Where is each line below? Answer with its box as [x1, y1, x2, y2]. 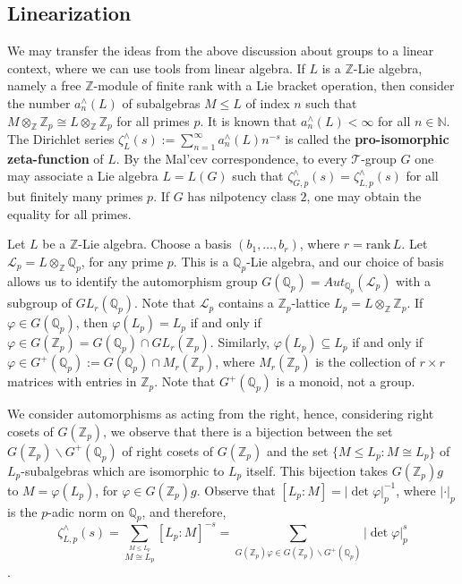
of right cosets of [122, 441, 214, 460]
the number [7, 93, 71, 112]
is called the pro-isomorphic [285, 130, 449, 148]
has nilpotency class [187, 187, 296, 206]
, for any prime [81, 252, 164, 270]
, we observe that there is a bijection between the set [103, 421, 393, 440]
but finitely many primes [7, 187, 143, 206]
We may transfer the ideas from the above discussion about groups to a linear [7, 41, 434, 60]
